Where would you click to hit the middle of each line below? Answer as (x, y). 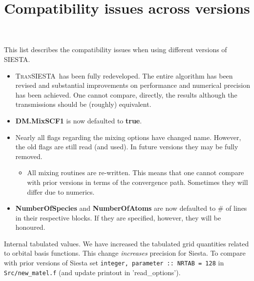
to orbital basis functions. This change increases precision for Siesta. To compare (125, 253)
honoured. (30, 227)
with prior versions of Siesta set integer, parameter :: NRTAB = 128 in (114, 263)
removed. (29, 156)
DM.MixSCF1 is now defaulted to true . (79, 120)
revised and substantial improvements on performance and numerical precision (133, 85)
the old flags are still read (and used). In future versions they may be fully (127, 147)
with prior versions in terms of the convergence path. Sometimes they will (138, 182)
